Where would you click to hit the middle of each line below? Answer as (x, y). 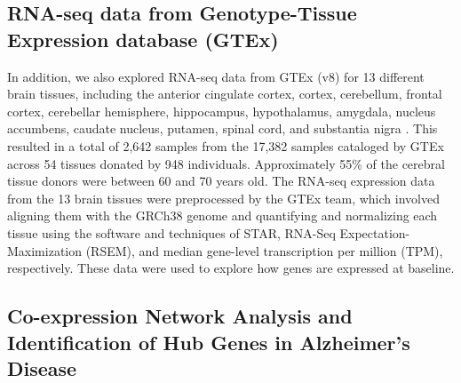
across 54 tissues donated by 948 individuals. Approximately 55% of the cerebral (226, 163)
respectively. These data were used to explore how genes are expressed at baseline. (231, 268)
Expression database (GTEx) (143, 39)
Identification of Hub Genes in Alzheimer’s (209, 342)
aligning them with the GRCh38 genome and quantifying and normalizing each (223, 215)
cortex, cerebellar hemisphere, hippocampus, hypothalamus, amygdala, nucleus (222, 111)
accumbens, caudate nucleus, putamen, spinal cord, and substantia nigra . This (223, 128)
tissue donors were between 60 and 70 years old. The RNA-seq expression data (221, 181)
